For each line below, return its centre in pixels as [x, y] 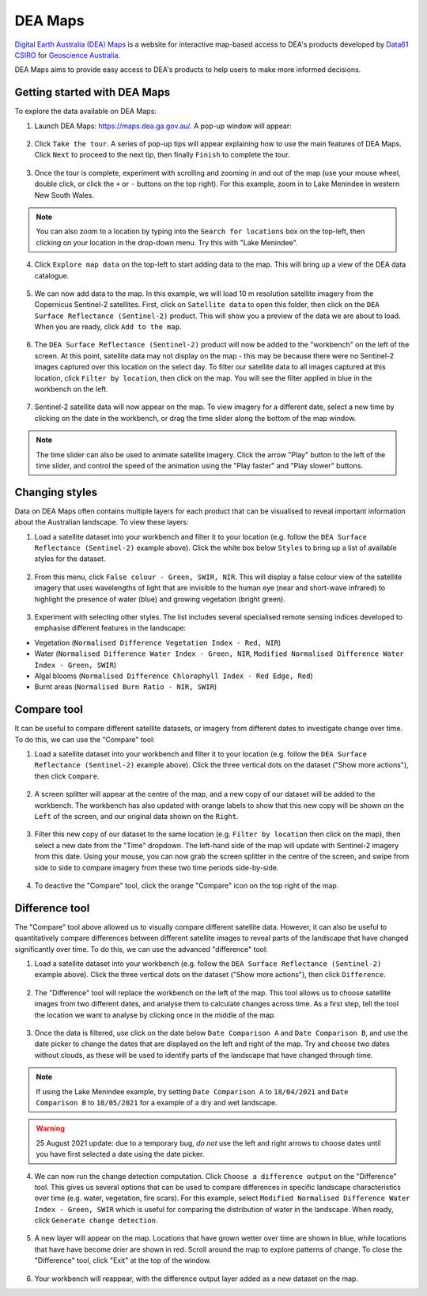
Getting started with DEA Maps [93, 92]
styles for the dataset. [70, 559]
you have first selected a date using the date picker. [120, 1154]
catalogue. [52, 275]
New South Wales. [64, 195]
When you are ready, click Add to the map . [108, 327]
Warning [50, 1128]
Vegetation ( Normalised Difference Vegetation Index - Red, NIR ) [158, 642]
